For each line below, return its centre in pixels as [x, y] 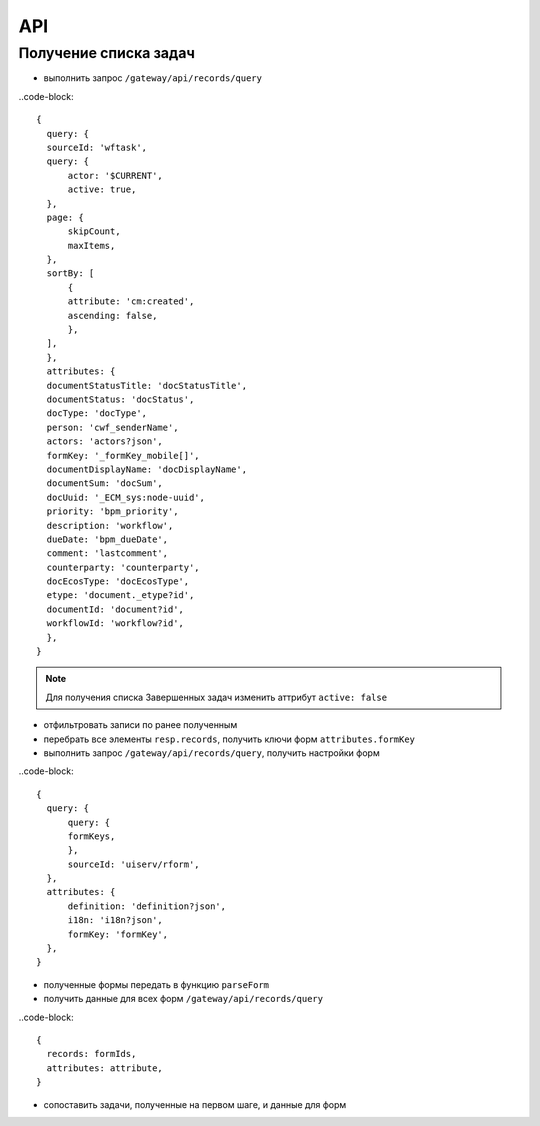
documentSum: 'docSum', [105, 483]
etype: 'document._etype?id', [120, 595]
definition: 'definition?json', [147, 906]
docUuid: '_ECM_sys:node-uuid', [125, 497]
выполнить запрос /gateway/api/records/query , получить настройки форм [211, 752]
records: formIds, [91, 1054]
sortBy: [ [70, 273]
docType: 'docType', [97, 413]
